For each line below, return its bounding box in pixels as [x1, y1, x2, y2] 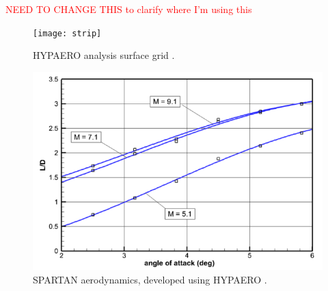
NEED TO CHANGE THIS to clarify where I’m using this [5, 2, 252, 16]
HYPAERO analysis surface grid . [33, 48, 175, 62]
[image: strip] [33, 28, 102, 38]
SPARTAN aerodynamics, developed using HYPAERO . [33, 273, 267, 287]
